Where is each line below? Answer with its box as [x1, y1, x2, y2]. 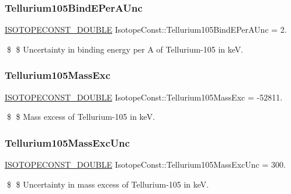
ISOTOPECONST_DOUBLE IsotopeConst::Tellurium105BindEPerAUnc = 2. [5, 23, 287, 36]
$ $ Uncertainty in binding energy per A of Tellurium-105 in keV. [6, 43, 244, 55]
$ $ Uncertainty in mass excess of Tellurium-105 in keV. [6, 178, 209, 190]
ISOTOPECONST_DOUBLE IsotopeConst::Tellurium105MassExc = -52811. [5, 91, 283, 103]
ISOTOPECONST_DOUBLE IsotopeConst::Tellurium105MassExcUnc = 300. [5, 158, 286, 171]
